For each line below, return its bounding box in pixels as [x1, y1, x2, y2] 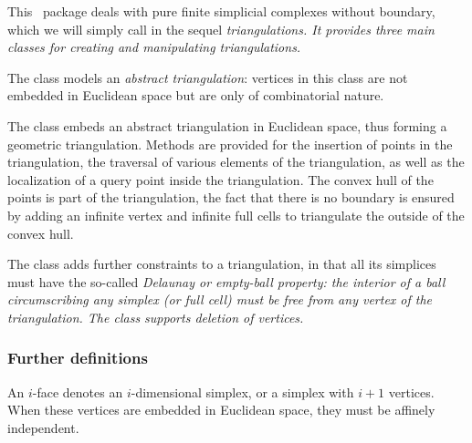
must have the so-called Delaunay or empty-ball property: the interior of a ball [7, 272, 446, 291]
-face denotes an [32, 382, 123, 401]
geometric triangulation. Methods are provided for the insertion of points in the [7, 134, 453, 153]
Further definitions [7, 346, 148, 369]
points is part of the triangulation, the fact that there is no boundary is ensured [7, 188, 455, 207]
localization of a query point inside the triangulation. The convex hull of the [7, 170, 434, 189]
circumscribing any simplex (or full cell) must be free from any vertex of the [7, 290, 433, 309]
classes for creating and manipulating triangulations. [7, 37, 301, 57]
